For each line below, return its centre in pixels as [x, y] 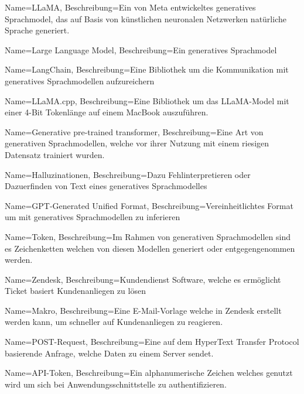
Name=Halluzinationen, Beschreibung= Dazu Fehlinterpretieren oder [128, 174]
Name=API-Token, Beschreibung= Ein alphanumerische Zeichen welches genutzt [149, 373]
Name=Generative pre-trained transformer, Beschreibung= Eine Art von [134, 131]
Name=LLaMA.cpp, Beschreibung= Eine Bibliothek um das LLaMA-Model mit [147, 100]
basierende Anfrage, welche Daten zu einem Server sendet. [109, 353]
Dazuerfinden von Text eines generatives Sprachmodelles [106, 186]
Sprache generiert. [37, 30]
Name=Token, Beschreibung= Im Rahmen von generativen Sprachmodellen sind [148, 236]
